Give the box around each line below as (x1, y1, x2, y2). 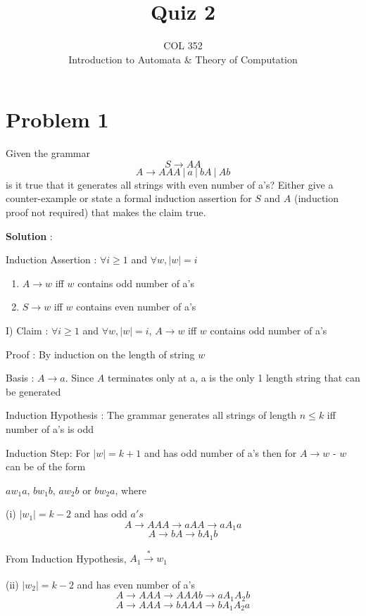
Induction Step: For (6, 445, 90, 460)
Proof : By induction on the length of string (6, 346, 195, 361)
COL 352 (163, 38, 203, 53)
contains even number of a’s (76, 299, 196, 314)
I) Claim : (6, 323, 49, 337)
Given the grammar (6, 146, 90, 161)
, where (115, 482, 146, 497)
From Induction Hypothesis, (6, 551, 127, 565)
